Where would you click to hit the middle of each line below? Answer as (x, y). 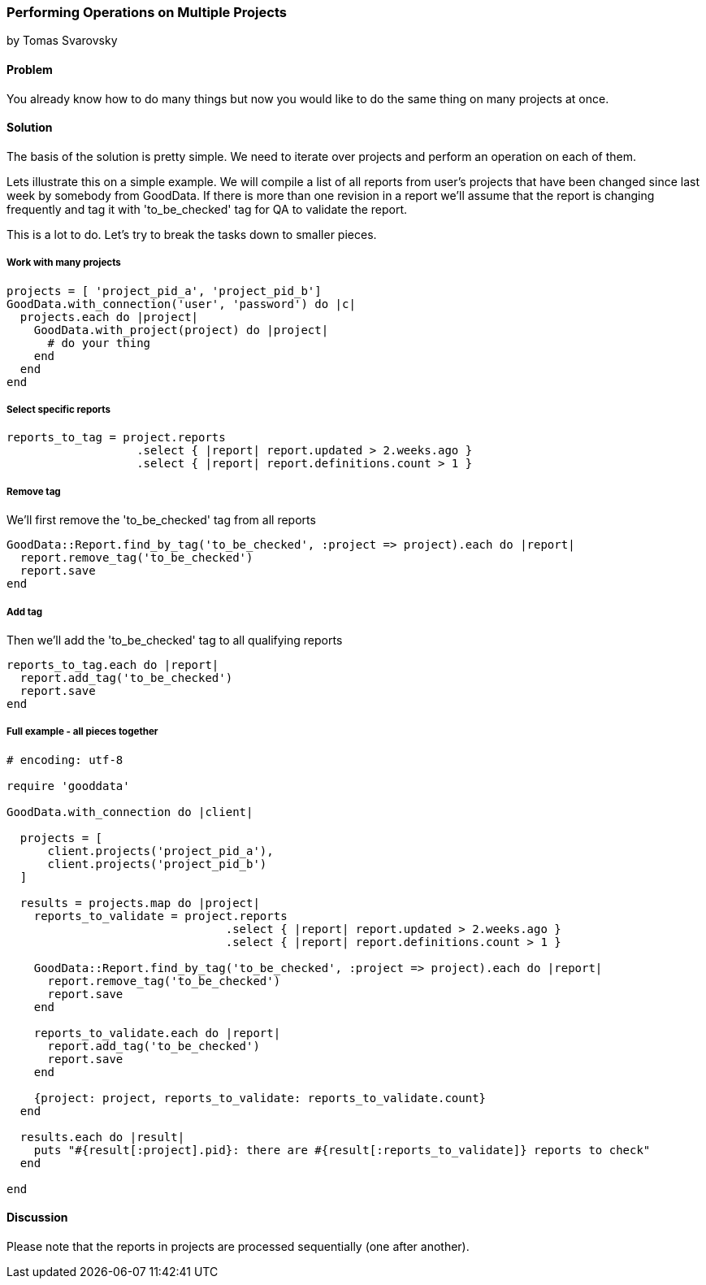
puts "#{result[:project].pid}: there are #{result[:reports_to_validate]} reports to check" (342, 1150)
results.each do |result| (102, 1137)
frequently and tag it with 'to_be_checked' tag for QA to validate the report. (207, 209)
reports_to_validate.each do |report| (157, 1033)
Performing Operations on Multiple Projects (147, 12)
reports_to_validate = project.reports (160, 916)
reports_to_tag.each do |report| (113, 664)
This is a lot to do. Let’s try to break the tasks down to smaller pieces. (192, 234)
